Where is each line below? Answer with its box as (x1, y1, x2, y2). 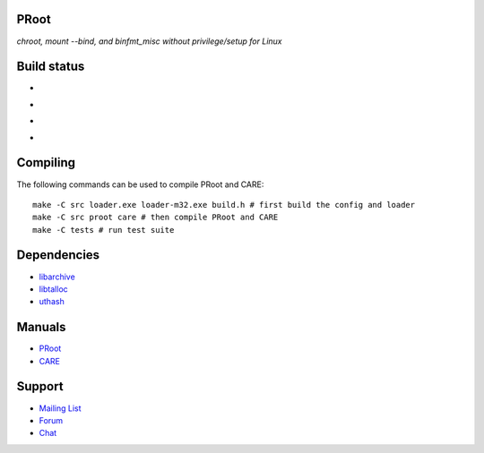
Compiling (16, 155, 76, 170)
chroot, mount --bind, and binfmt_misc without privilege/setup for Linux (16, 36, 282, 47)
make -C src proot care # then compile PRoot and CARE (32, 212, 279, 223)
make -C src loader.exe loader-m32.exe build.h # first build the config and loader (32, 200, 416, 209)
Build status (16, 59, 85, 74)
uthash (39, 296, 65, 307)
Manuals (16, 320, 66, 335)
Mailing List (39, 403, 82, 414)
